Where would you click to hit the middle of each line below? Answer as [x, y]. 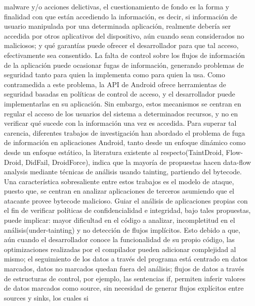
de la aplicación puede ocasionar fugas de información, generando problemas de [124, 65]
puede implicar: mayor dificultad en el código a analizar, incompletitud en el [120, 220]
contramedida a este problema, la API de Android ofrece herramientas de [115, 84]
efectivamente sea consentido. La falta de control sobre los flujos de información [125, 55]
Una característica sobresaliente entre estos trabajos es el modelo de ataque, [119, 181]
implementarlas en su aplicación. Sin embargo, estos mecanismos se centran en [123, 103]
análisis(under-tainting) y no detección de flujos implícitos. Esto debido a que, [122, 229]
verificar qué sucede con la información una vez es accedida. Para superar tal [120, 123]
